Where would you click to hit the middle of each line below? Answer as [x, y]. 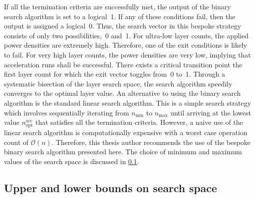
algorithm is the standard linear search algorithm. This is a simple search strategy [127, 102]
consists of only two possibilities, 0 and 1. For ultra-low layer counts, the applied [126, 35]
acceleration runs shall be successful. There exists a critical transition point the [123, 64]
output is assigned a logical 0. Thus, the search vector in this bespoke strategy [123, 26]
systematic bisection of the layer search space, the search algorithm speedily [118, 83]
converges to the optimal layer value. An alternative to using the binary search [122, 93]
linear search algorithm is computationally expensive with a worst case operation [126, 132]
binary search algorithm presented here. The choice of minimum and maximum [123, 152]
